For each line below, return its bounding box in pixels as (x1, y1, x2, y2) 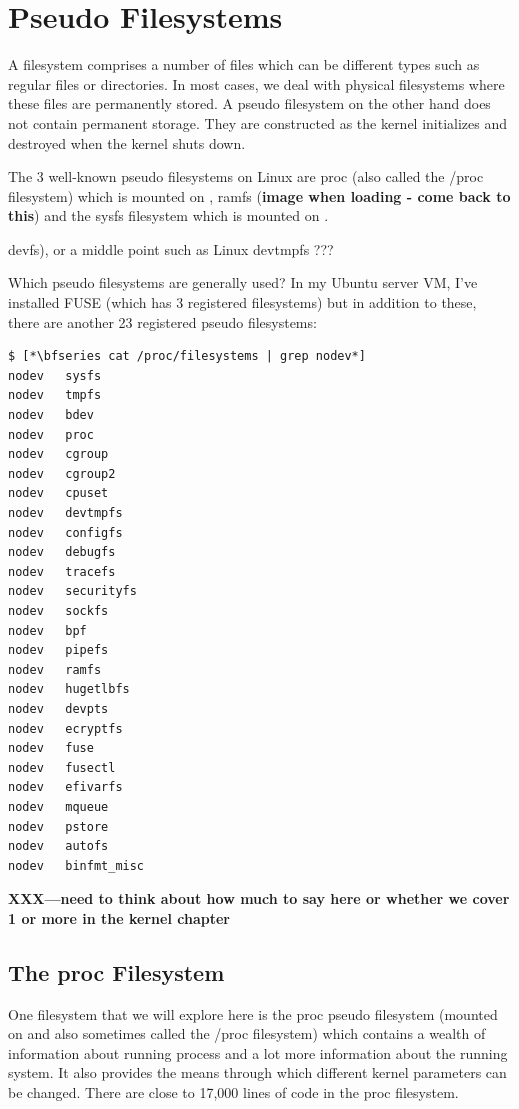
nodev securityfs (8, 584, 137, 599)
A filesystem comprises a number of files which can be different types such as (8, 54, 480, 75)
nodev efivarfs (8, 780, 123, 795)
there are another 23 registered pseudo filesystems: (8, 311, 317, 332)
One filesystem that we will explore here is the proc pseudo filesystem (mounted (8, 1003, 498, 1024)
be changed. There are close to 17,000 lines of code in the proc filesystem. (8, 1082, 459, 1103)
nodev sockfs (8, 603, 109, 618)
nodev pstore (8, 819, 109, 834)
